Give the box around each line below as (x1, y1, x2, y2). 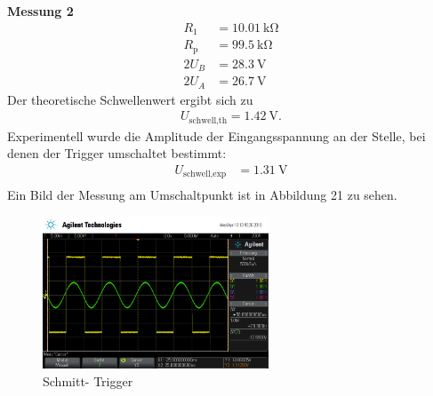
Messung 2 (7, 2, 74, 20)
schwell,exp (183, 170, 227, 179)
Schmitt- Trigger (43, 371, 133, 390)
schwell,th (188, 115, 228, 125)
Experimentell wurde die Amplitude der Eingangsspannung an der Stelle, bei (7, 126, 426, 145)
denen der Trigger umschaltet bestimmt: (7, 144, 227, 162)
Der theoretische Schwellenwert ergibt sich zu (7, 90, 253, 108)
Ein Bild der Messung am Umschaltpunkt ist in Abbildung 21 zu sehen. (7, 186, 397, 204)
